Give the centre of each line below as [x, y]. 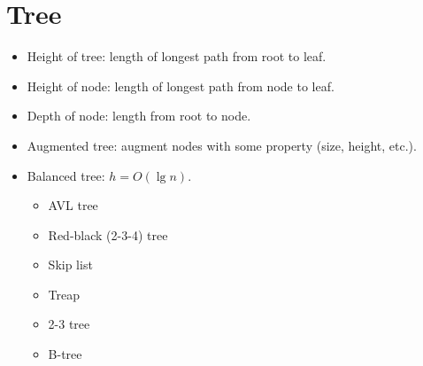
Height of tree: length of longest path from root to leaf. [177, 56]
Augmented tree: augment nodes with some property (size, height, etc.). [222, 145]
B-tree [65, 354]
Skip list [70, 265]
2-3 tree [69, 324]
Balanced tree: [66, 175]
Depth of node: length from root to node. [139, 116]
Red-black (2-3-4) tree [108, 234]
